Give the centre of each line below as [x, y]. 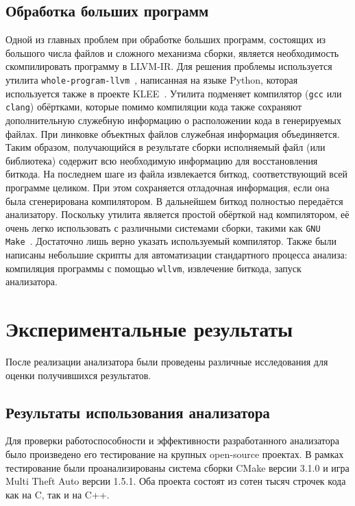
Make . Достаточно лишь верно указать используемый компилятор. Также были [171, 241]
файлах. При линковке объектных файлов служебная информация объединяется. [173, 133]
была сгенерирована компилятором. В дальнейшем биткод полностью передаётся [174, 201]
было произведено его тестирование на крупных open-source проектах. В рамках [175, 454]
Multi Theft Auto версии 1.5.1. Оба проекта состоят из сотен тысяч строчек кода [176, 481]
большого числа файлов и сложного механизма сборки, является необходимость [172, 52]
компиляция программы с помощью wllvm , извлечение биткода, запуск [154, 268]
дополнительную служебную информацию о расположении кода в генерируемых [174, 120]
